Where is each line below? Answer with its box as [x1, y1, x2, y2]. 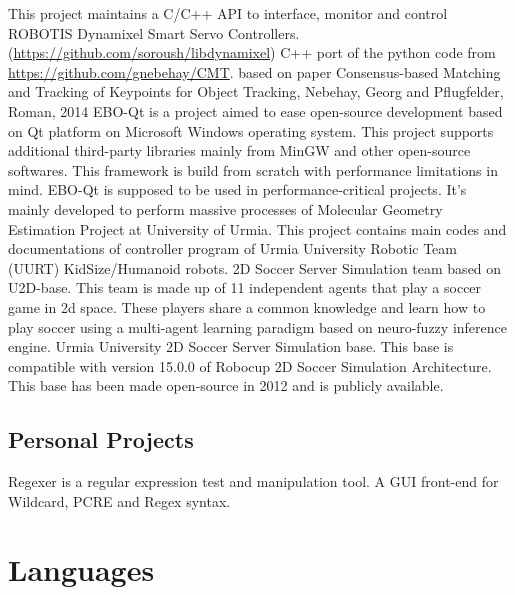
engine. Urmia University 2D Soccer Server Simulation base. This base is [8, 336, 454, 357]
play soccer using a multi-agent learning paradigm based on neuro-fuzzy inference [8, 316, 507, 337]
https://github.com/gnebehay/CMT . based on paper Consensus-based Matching [8, 61, 501, 82]
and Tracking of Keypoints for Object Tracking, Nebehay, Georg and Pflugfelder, [8, 81, 504, 102]
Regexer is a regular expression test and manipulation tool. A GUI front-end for [8, 471, 499, 492]
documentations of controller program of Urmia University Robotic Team [8, 238, 457, 259]
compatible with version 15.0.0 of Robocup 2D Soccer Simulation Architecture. [8, 355, 492, 376]
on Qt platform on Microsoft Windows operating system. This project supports [8, 120, 494, 141]
